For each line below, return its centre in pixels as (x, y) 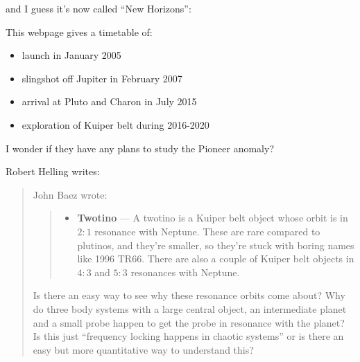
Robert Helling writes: (53, 171)
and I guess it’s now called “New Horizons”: (98, 8)
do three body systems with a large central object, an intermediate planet (190, 308)
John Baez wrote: (70, 194)
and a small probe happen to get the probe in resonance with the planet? (189, 322)
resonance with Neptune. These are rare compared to (207, 231)
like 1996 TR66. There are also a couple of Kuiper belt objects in (216, 259)
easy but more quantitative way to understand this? (143, 349)
